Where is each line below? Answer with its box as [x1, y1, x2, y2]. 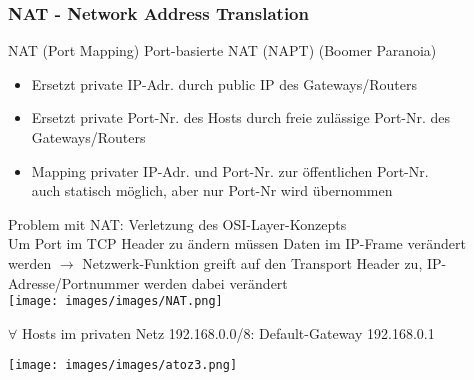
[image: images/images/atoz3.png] [8, 358, 238, 373]
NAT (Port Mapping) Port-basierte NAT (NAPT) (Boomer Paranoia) [8, 40, 437, 61]
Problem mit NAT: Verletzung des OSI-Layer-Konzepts [8, 213, 347, 234]
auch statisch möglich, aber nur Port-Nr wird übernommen [31, 180, 393, 201]
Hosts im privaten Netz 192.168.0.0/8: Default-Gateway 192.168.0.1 [21, 322, 435, 343]
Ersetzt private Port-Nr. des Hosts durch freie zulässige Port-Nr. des [31, 107, 451, 128]
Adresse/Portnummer [8, 272, 140, 293]
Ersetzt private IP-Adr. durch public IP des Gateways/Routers [31, 73, 418, 94]
